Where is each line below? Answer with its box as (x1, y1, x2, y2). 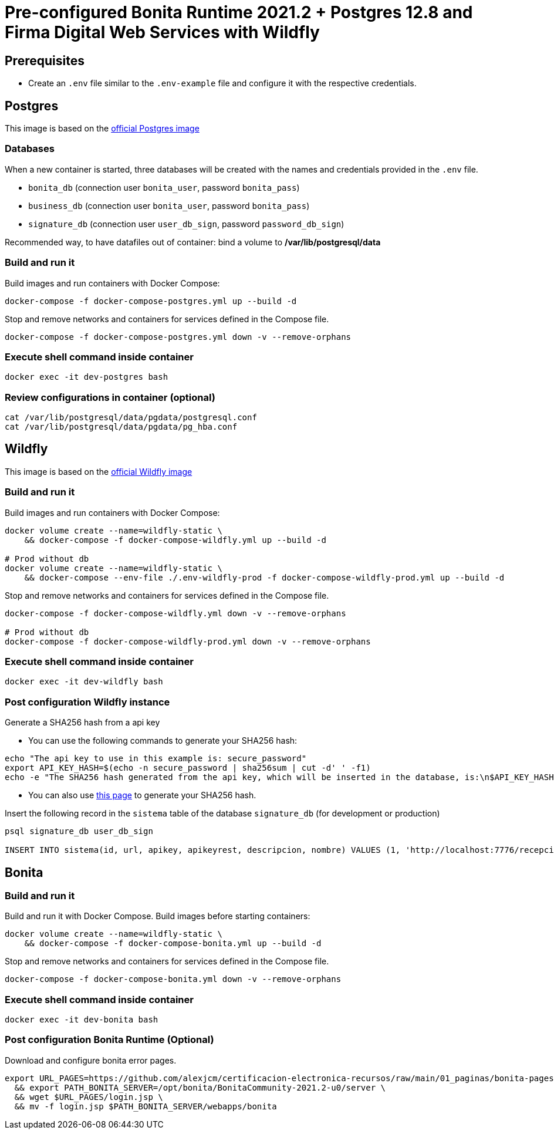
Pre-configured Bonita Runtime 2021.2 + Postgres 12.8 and (5, 2, 473, 22)
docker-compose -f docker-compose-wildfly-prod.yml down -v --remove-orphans (5, 636, 371, 646)
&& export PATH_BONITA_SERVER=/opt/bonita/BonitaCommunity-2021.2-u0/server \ (14, 1082, 386, 1092)
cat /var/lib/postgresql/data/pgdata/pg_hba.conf (5, 422, 238, 432)
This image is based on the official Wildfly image (5, 466, 192, 477)
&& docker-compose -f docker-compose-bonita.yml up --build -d (24, 939, 322, 949)
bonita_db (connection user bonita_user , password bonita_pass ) (28, 182, 300, 193)
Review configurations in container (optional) (5, 391, 215, 403)
